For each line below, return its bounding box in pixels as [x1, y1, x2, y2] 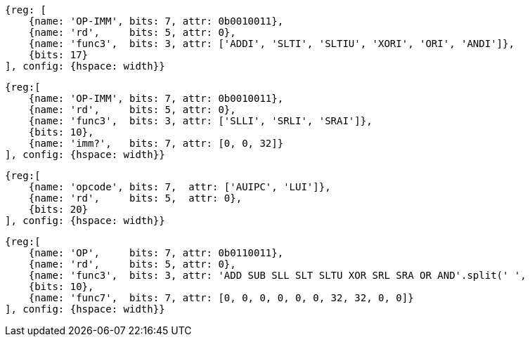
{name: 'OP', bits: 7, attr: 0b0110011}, [28, 247, 284, 258]
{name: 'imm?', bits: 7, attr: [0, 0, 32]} [28, 138, 284, 149]
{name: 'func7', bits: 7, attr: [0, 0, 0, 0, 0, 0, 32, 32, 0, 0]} [28, 292, 414, 303]
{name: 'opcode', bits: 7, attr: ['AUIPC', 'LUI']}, [28, 181, 331, 192]
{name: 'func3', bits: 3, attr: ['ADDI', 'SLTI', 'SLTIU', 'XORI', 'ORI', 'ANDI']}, [28, 38, 515, 49]
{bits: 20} [28, 204, 89, 215]
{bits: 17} [28, 49, 89, 60]
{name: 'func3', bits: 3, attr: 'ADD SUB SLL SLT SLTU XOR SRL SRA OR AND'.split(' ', [28, 270, 526, 281]
